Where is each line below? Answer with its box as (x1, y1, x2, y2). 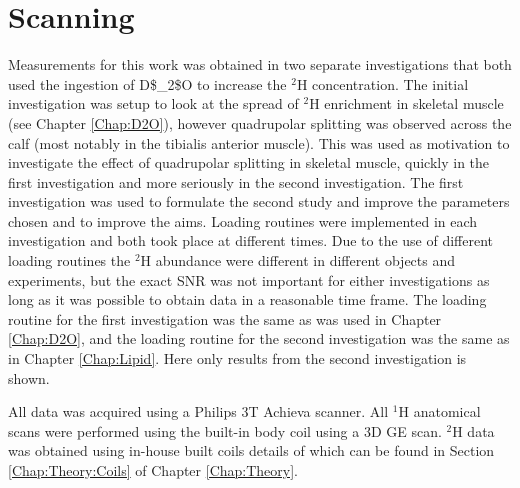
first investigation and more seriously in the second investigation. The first (8, 171, 464, 192)
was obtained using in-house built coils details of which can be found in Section (8, 440, 495, 461)
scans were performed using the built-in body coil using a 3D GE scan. (8, 420, 442, 441)
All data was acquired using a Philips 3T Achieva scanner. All (8, 401, 389, 422)
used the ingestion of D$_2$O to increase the (8, 73, 287, 94)
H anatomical (398, 401, 481, 422)
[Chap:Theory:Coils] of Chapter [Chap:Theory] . (8, 460, 298, 480)
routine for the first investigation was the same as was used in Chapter (8, 308, 442, 329)
